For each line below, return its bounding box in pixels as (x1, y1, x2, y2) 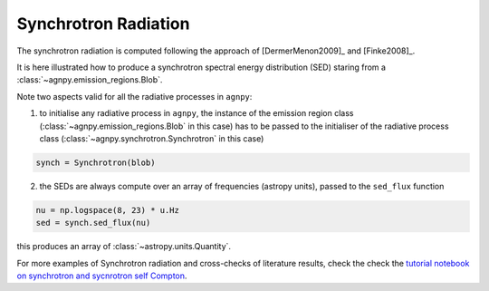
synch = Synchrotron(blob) (35, 157, 156, 168)
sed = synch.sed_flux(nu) (35, 218, 151, 228)
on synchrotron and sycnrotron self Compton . (16, 270, 187, 281)
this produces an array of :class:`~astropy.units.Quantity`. (16, 241, 231, 252)
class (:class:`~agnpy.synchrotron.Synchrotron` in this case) (39, 132, 264, 144)
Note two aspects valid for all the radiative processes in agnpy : (16, 91, 253, 102)
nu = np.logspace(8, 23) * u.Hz (35, 205, 180, 215)
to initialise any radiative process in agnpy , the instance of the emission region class (39, 108, 354, 119)
